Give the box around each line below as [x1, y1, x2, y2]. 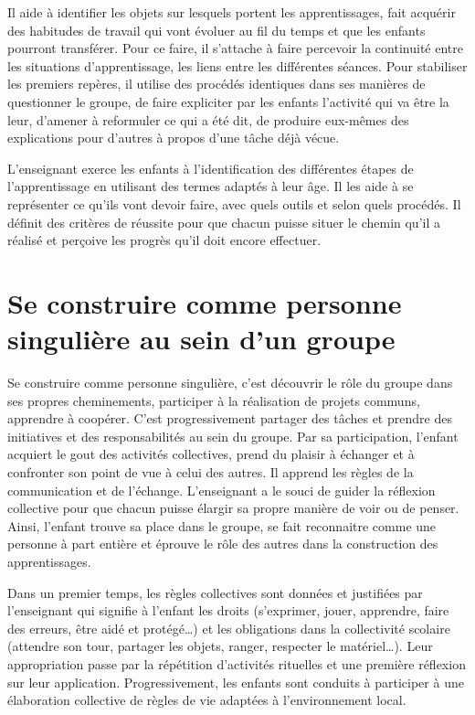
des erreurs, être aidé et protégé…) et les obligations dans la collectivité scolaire [7, 618, 450, 637]
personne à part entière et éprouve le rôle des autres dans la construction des [7, 534, 438, 553]
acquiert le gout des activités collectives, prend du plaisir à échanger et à [7, 444, 415, 464]
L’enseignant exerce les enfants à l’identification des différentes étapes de [7, 158, 414, 177]
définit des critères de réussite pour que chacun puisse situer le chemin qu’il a [7, 212, 440, 231]
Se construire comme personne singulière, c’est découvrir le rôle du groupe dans [7, 373, 453, 392]
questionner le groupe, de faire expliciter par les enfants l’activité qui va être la [7, 91, 449, 111]
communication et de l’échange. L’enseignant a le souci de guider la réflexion [7, 480, 436, 499]
